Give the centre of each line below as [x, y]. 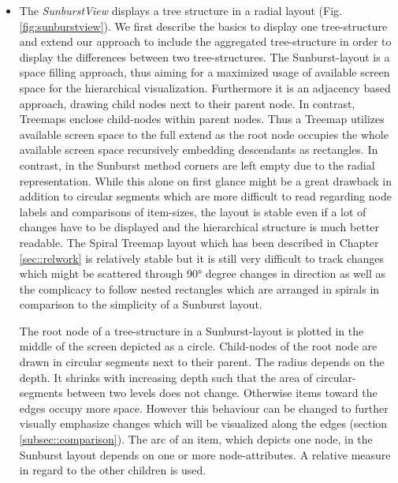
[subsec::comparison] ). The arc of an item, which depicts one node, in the [196, 439]
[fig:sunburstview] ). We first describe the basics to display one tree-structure [203, 26]
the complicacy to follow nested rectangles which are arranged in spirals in [199, 288]
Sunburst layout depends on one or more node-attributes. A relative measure [205, 454]
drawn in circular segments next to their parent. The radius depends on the [202, 362]
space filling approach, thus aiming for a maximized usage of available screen [205, 72]
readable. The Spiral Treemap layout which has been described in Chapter [199, 242]
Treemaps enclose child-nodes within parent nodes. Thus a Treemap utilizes [202, 119]
